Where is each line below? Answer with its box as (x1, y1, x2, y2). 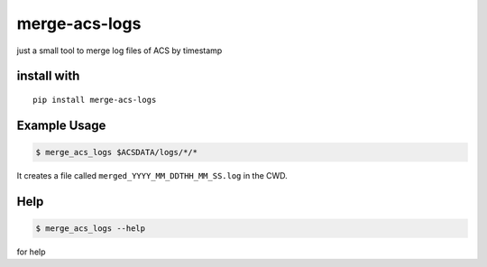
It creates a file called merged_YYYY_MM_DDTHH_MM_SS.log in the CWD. (16, 170, 288, 180)
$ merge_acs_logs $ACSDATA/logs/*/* (35, 147, 198, 157)
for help (16, 246, 46, 257)
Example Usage (16, 117, 106, 133)
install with (16, 69, 80, 84)
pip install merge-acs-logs (32, 95, 157, 105)
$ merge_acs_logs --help (35, 223, 146, 234)
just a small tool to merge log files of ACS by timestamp (16, 45, 223, 56)
